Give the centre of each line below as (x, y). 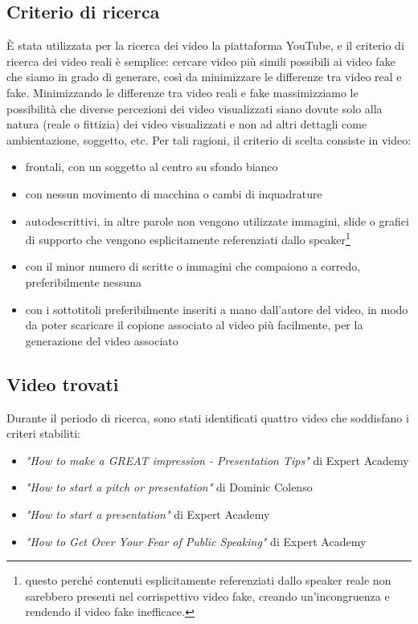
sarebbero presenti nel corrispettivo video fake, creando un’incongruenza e (207, 595)
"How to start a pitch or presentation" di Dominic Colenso (169, 487)
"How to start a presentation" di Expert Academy (148, 514)
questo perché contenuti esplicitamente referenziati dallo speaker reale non (208, 580)
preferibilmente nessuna (83, 281)
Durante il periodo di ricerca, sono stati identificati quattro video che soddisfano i (208, 417)
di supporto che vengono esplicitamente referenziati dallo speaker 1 (188, 238)
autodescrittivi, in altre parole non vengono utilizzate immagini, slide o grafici (217, 220)
